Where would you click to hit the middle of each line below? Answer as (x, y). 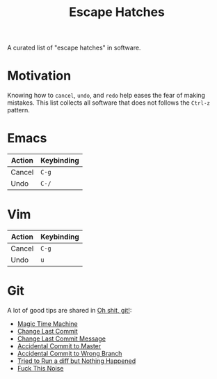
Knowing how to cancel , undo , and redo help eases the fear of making (106, 96)
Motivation (39, 76)
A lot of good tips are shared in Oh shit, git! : (70, 310)
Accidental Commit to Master (59, 345)
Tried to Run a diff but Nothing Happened (77, 361)
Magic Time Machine (47, 324)
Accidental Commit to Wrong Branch (70, 353)
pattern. (18, 110)
